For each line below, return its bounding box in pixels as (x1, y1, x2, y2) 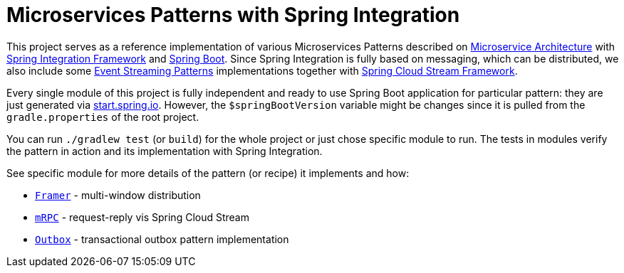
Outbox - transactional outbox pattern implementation (35, 232, 289, 245)
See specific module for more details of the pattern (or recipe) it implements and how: (6, 166, 410, 179)
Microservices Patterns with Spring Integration (6, 3, 460, 27)
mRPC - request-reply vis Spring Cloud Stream (35, 210, 249, 223)
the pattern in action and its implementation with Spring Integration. (6, 144, 323, 157)
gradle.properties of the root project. (6, 110, 199, 123)
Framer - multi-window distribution (35, 188, 201, 201)
